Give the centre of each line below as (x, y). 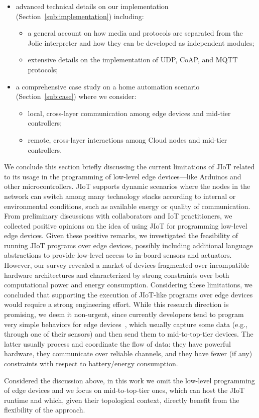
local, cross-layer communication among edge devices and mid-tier (129, 113)
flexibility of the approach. (45, 410)
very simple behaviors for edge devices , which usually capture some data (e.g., (126, 324)
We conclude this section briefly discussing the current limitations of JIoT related (129, 167)
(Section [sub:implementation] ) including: (80, 16)
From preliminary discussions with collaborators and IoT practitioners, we (118, 216)
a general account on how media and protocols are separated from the (135, 33)
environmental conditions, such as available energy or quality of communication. (127, 206)
